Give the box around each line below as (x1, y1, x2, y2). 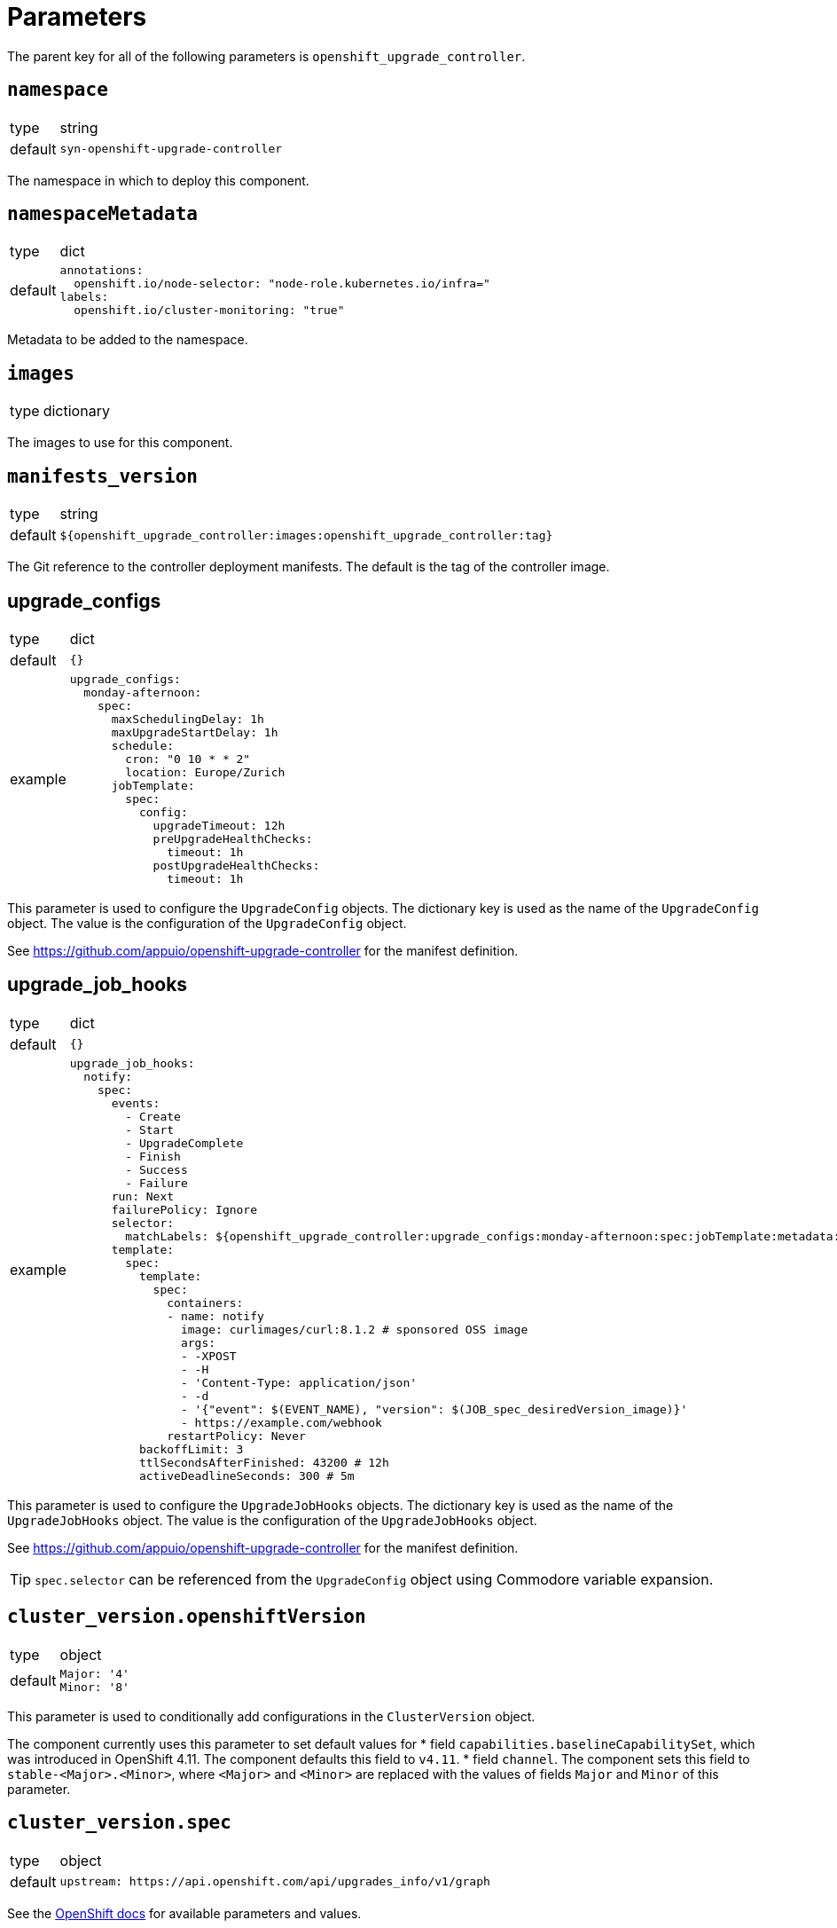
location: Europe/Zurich (125, 765, 286, 779)
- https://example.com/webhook (180, 1415, 382, 1429)
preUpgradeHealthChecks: (153, 831, 313, 846)
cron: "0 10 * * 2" (125, 752, 251, 766)
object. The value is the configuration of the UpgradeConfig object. (7, 915, 407, 931)
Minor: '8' (59, 1680, 129, 1694)
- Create (125, 1109, 181, 1123)
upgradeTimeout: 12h (153, 818, 286, 832)
